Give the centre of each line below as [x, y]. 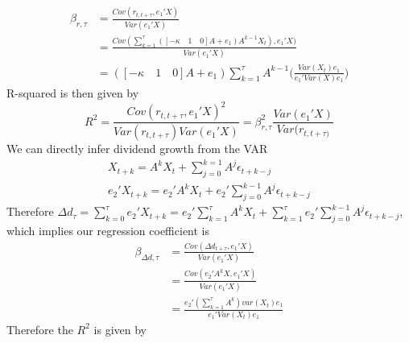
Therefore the [40, 329]
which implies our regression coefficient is [108, 231]
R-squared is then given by [73, 93]
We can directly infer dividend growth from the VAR [137, 148]
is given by [120, 329]
